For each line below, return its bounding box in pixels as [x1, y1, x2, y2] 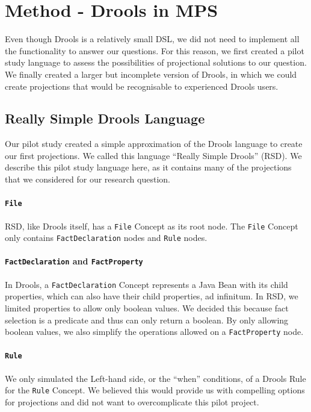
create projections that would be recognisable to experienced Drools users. [5, 80, 279, 92]
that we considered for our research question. [5, 173, 170, 186]
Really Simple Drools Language [5, 109, 205, 128]
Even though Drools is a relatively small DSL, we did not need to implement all [5, 33, 300, 45]
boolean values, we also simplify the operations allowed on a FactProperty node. [5, 325, 304, 338]
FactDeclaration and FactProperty [5, 255, 143, 267]
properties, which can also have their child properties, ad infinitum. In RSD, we [5, 290, 298, 302]
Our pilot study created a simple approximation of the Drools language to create [5, 137, 303, 150]
